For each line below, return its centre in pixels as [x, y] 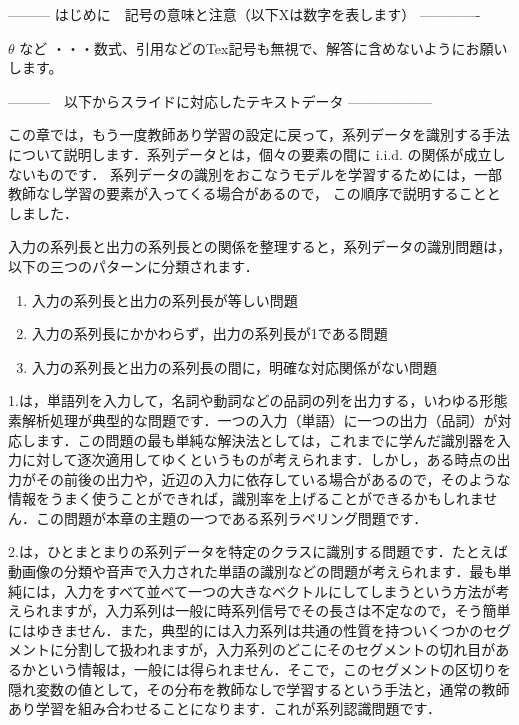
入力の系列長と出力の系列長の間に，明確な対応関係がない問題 [234, 366]
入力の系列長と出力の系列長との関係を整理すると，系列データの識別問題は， [260, 246]
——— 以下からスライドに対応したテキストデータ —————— [220, 100]
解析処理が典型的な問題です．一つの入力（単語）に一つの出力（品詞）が [259, 419]
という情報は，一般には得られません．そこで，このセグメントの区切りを [273, 669]
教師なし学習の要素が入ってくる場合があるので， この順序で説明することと [254, 193]
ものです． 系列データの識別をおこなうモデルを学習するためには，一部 [269, 173]
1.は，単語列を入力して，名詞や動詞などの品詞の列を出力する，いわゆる [244, 400]
